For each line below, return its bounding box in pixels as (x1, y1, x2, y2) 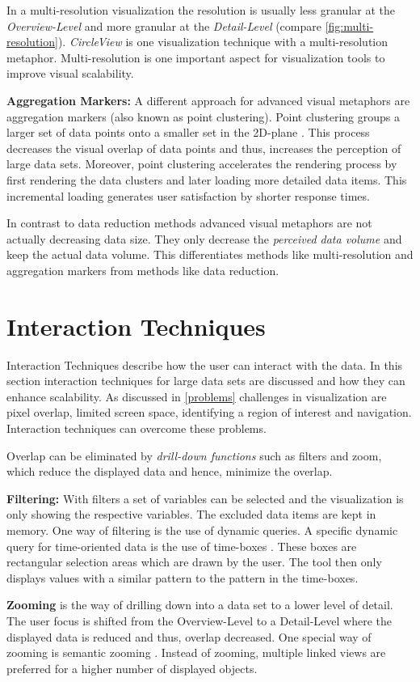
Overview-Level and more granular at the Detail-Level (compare (6, 17, 321, 34)
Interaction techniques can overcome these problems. (6, 420, 267, 436)
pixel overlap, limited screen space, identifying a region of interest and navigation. (6, 404, 412, 421)
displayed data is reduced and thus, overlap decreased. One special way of (6, 628, 372, 645)
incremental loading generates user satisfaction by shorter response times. (6, 187, 370, 204)
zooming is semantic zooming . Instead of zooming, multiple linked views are (6, 644, 386, 661)
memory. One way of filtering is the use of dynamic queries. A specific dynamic (6, 521, 398, 538)
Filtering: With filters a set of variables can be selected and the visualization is (6, 489, 404, 506)
